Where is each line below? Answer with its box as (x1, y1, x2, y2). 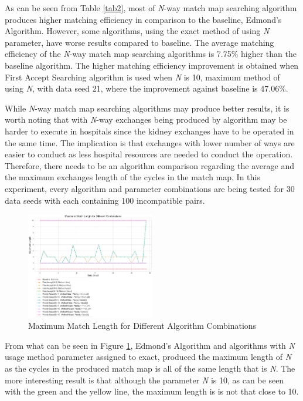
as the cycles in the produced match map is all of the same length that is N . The (5, 362, 295, 375)
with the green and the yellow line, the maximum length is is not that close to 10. (5, 385, 299, 397)
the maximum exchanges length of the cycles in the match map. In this (5, 171, 260, 183)
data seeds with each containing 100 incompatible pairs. (5, 194, 205, 206)
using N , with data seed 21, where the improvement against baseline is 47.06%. (5, 82, 288, 95)
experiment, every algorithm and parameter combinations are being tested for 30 (5, 182, 295, 194)
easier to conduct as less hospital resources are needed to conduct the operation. (5, 148, 293, 160)
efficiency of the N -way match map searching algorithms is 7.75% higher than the (5, 48, 297, 60)
